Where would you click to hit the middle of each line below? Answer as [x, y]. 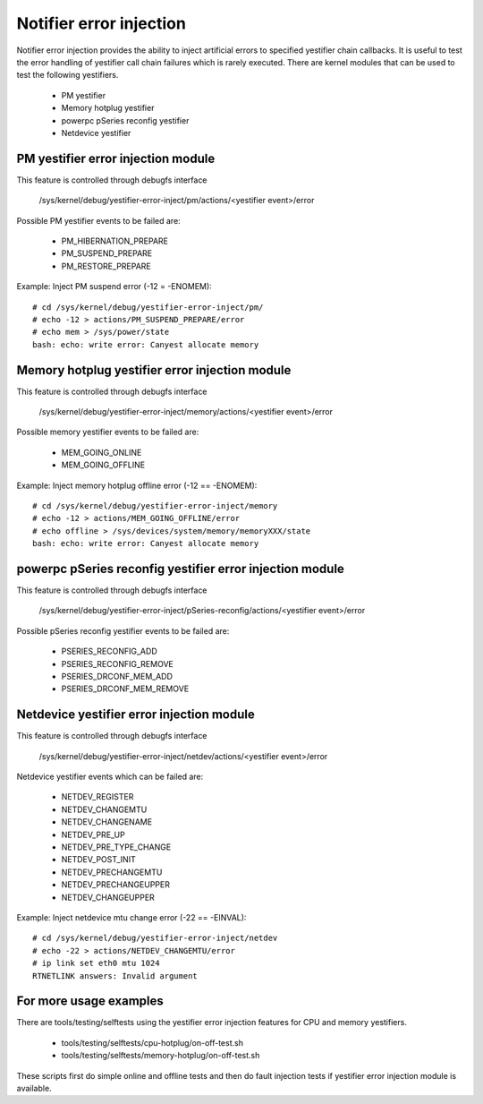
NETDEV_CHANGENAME [106, 822]
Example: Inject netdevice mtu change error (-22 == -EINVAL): [131, 917]
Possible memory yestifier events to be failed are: [108, 432]
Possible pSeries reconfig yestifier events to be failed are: [123, 630]
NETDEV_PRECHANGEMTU [112, 872]
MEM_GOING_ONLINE [102, 452]
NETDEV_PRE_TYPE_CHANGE [116, 847]
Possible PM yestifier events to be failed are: [98, 220]
